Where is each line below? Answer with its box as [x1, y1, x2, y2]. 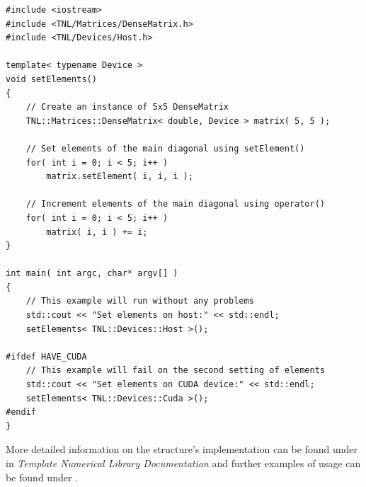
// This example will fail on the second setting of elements [25, 365, 326, 376]
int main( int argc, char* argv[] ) [6, 268, 178, 279]
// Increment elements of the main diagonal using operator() [25, 199, 326, 210]
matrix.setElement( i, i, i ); [46, 171, 193, 182]
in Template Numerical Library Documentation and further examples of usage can [6, 456, 361, 470]
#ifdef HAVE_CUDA [6, 351, 87, 362]
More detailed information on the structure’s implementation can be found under [6, 442, 358, 457]
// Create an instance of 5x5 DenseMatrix [25, 102, 229, 113]
